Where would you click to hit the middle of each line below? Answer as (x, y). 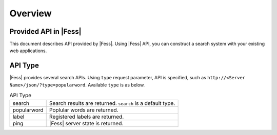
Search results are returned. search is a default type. (112, 103)
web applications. (28, 51)
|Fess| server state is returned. (86, 123)
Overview (31, 13)
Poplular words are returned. (84, 110)
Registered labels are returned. (86, 117)
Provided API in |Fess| (45, 31)
